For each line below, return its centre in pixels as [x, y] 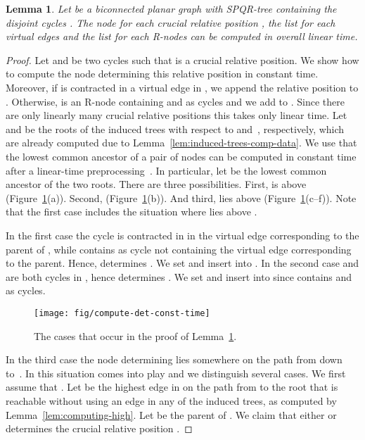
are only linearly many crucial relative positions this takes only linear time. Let [177, 115]
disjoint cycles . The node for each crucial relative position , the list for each [171, 22]
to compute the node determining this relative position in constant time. [162, 74]
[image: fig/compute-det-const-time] [122, 313]
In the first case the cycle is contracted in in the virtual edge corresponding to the [182, 235]
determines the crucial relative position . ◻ [99, 428]
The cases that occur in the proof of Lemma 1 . [135, 335]
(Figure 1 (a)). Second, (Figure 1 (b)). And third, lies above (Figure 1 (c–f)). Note [181, 197]
